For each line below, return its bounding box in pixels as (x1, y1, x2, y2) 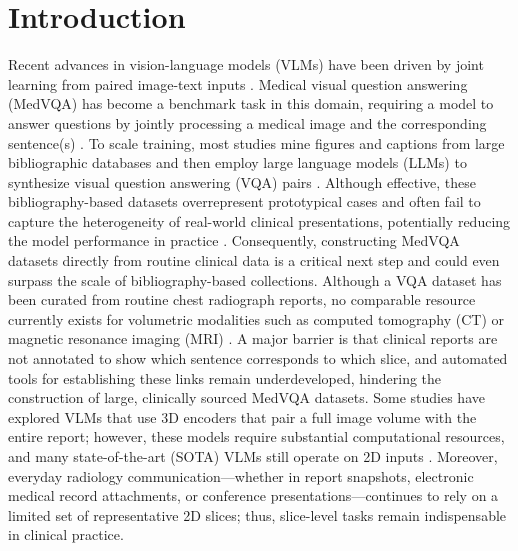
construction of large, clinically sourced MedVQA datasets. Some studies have (8, 387, 485, 408)
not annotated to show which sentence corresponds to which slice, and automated (8, 348, 508, 369)
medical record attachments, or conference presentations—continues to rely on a (8, 485, 499, 506)
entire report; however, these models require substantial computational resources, (8, 426, 505, 447)
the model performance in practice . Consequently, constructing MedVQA (8, 230, 460, 251)
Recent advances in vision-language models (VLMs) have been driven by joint (8, 54, 484, 75)
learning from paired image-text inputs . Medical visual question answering (8, 73, 468, 94)
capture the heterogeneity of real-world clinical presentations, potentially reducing (8, 210, 511, 231)
